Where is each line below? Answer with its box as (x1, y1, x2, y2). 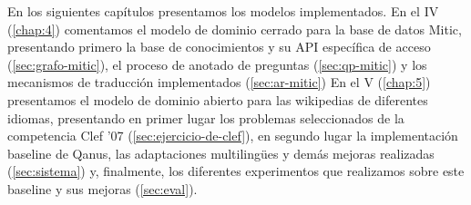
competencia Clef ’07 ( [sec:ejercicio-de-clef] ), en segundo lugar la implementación (7, 126, 458, 145)
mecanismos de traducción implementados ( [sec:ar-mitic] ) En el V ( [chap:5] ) (7, 73, 431, 92)
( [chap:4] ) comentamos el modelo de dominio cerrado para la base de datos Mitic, (7, 19, 462, 38)
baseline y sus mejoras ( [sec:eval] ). (7, 179, 198, 198)
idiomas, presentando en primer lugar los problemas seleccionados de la (7, 108, 404, 127)
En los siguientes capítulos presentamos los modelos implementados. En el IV (7, 2, 439, 20)
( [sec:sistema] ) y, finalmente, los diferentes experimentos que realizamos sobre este (7, 161, 465, 181)
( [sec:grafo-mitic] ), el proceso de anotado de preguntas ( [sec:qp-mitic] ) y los (7, 54, 427, 73)
